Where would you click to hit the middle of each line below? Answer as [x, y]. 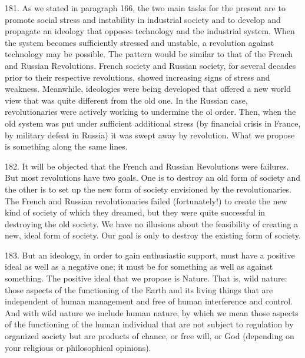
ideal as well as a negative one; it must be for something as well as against [139, 266]
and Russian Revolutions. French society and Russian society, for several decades [150, 65]
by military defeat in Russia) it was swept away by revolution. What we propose [150, 135]
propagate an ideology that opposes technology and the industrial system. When [150, 31]
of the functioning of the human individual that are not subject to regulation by [149, 324]
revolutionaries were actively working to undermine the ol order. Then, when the [150, 112]
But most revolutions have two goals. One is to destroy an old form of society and [153, 178]
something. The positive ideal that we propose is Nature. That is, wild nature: [146, 278]
